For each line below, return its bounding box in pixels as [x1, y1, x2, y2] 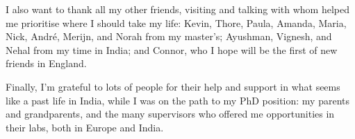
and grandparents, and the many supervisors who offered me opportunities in [6, 106, 335, 121]
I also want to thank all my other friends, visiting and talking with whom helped [6, 2, 350, 16]
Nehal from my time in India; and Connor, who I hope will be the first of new [6, 42, 338, 57]
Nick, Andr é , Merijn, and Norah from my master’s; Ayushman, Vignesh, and [6, 29, 332, 44]
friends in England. [6, 56, 87, 71]
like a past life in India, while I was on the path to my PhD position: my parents [6, 93, 350, 107]
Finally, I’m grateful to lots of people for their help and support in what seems [6, 79, 340, 93]
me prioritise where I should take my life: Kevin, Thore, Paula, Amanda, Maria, [6, 15, 347, 30]
